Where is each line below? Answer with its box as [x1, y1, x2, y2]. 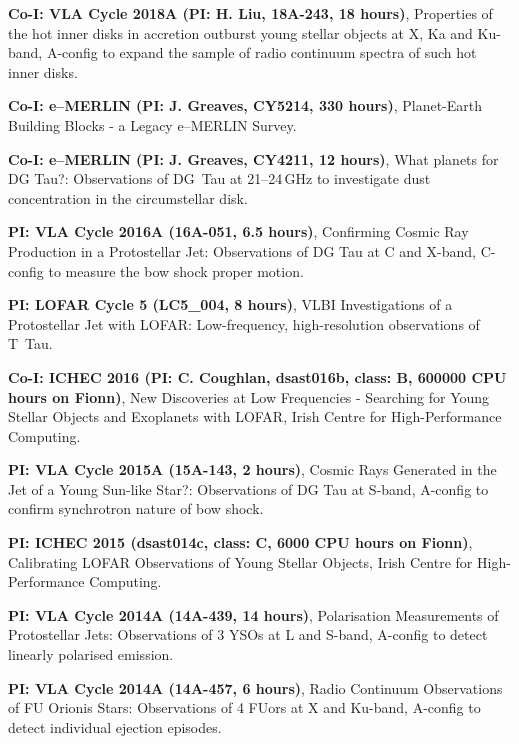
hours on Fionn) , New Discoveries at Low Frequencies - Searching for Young [8, 386, 490, 407]
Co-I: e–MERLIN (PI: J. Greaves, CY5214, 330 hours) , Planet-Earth [8, 95, 482, 116]
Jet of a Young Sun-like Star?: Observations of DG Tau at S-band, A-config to [8, 478, 489, 499]
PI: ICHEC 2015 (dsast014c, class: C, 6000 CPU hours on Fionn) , [8, 532, 473, 553]
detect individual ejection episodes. [8, 716, 222, 737]
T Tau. [8, 333, 53, 354]
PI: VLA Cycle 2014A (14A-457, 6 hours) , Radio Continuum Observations [8, 677, 503, 698]
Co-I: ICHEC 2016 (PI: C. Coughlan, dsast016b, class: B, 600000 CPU [8, 366, 507, 387]
